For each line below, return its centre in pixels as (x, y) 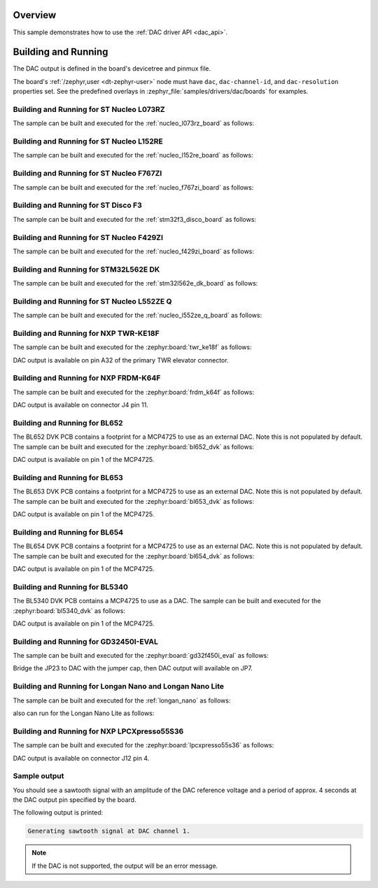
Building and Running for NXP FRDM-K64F (87, 378)
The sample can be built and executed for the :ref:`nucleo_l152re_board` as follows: (133, 155)
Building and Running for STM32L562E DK (86, 269)
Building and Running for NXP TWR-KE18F (86, 333)
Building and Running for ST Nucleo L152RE (88, 141)
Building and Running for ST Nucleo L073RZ (89, 109)
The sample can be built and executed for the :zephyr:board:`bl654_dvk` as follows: (134, 556)
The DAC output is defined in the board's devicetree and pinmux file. (112, 69)
